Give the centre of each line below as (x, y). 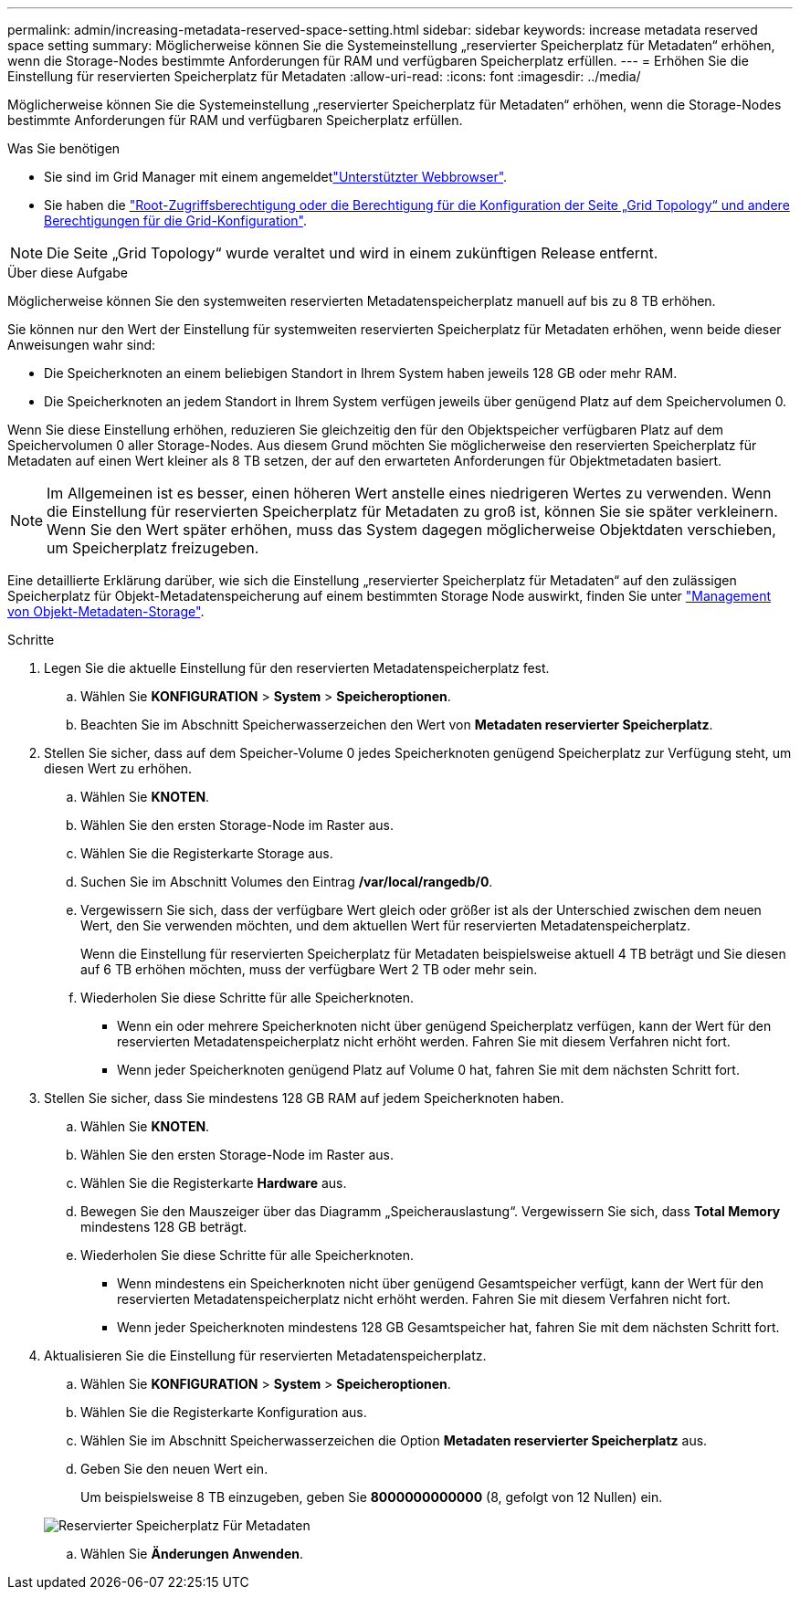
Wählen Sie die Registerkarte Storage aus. (207, 853)
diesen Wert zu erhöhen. (118, 768)
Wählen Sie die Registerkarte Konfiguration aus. (224, 1412)
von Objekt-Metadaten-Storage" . (106, 611)
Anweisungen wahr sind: (82, 345)
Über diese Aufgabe (68, 273)
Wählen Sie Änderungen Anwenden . (192, 1554)
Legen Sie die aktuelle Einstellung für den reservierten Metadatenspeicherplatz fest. (297, 668)
